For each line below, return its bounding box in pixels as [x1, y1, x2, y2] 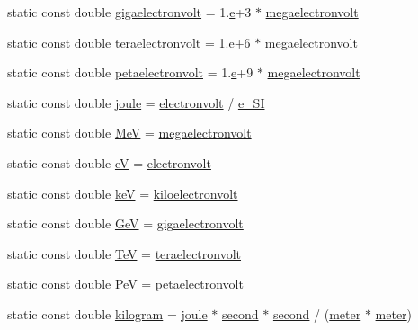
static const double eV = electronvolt [7, 153, 211, 172]
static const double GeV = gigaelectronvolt [7, 214, 244, 233]
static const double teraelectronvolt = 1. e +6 [7, 32, 251, 51]
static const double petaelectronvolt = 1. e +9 [7, 63, 253, 82]
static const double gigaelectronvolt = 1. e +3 [7, 3, 252, 21]
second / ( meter [272, 304, 361, 323]
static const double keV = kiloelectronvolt [7, 183, 238, 202]
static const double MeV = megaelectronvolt [7, 123, 252, 142]
